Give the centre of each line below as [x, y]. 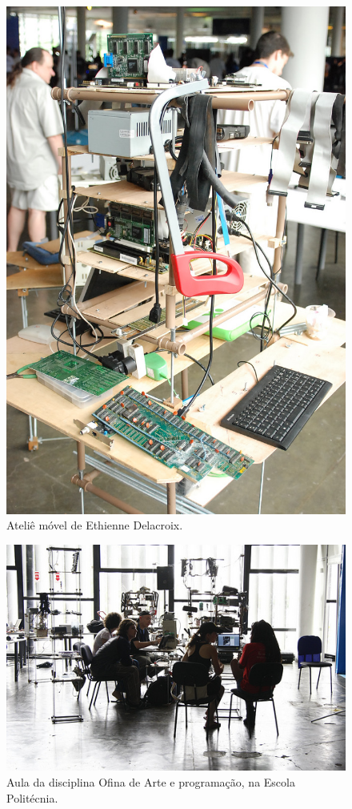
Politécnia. [32, 797]
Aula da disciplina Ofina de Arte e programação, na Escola [151, 781]
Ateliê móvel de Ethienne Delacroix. [95, 525]
